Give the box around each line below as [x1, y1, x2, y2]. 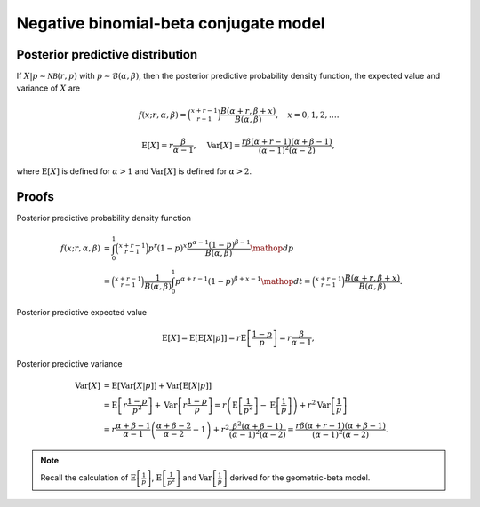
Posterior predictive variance [16, 358, 123, 368]
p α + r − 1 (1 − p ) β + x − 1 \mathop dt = [174, 275, 311, 287]
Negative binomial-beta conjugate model [16, 13, 325, 33]
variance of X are [16, 83, 80, 93]
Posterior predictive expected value [16, 306, 147, 317]
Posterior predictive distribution [16, 47, 198, 62]
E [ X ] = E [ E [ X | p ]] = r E [161, 333, 247, 343]
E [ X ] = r [141, 140, 173, 150]
